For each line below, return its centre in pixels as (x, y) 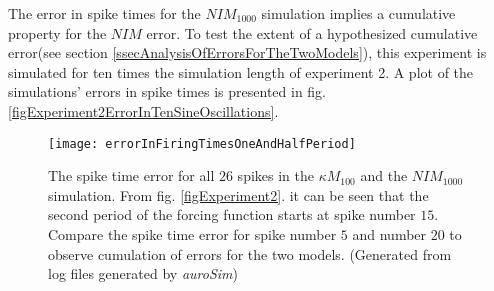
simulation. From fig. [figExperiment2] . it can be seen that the (238, 194)
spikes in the (275, 175)
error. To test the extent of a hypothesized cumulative (312, 32)
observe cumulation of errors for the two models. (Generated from (250, 253)
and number (389, 234)
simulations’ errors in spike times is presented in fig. (167, 91)
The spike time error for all (131, 175)
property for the (57, 32)
